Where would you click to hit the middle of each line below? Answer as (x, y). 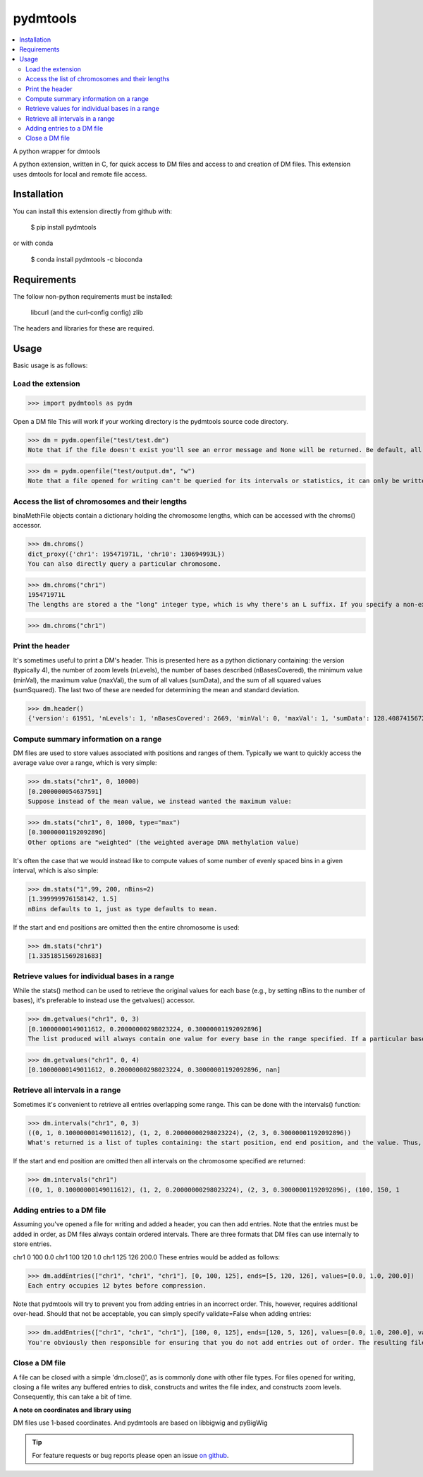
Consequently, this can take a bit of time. (72, 1397)
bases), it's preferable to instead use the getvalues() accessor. (104, 1000)
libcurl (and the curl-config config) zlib (87, 312)
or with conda (33, 243)
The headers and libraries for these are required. (84, 328)
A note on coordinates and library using (72, 1410)
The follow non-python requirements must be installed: (93, 296)
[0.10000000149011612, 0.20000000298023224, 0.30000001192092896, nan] (154, 1069)
